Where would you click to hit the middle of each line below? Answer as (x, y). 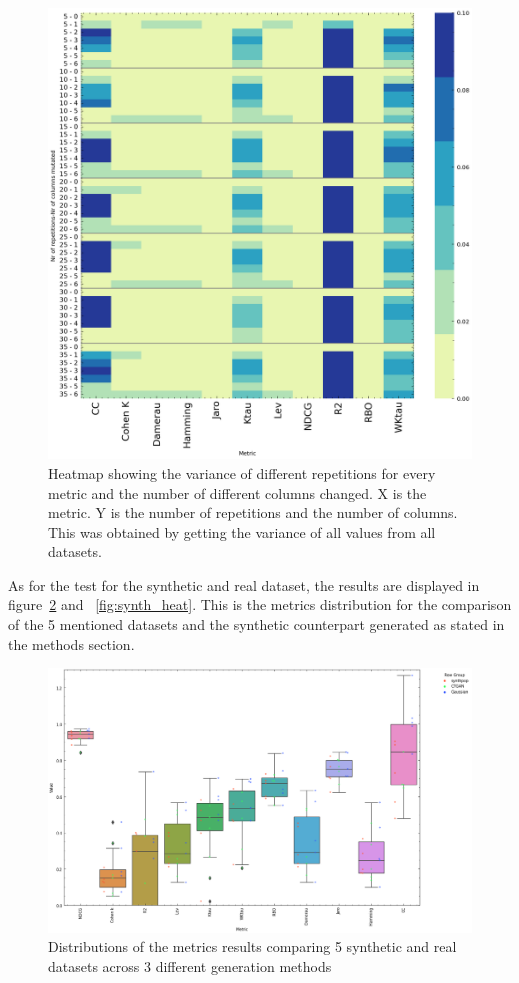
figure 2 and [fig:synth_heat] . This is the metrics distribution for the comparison (260, 604)
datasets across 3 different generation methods (190, 966)
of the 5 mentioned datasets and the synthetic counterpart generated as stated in (256, 624)
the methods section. (71, 643)
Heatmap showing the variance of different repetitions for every (242, 472)
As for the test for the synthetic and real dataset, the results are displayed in (244, 584)
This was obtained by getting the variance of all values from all (242, 531)
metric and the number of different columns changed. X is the (237, 492)
